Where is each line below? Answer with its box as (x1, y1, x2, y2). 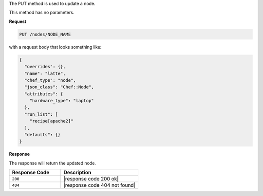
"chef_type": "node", (24, 77, 76, 83)
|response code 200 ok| (63, 176, 119, 182)
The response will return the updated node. (9, 160, 96, 166)
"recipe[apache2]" (29, 118, 74, 124)
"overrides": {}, (24, 64, 66, 70)
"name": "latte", (24, 71, 66, 76)
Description (63, 169, 92, 176)
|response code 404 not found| (63, 182, 136, 189)
